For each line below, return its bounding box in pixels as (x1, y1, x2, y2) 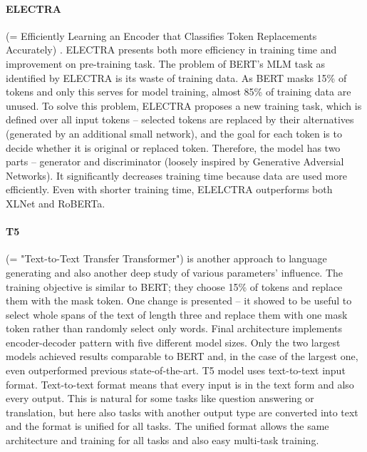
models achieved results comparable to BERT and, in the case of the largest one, (6, 349, 358, 364)
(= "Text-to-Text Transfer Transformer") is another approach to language (6, 251, 327, 266)
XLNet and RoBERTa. (6, 195, 105, 210)
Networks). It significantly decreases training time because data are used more (6, 168, 347, 183)
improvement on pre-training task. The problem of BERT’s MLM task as (6, 56, 326, 71)
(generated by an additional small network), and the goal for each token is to (6, 125, 342, 140)
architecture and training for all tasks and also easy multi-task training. (6, 433, 319, 448)
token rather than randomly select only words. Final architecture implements (6, 321, 342, 336)
